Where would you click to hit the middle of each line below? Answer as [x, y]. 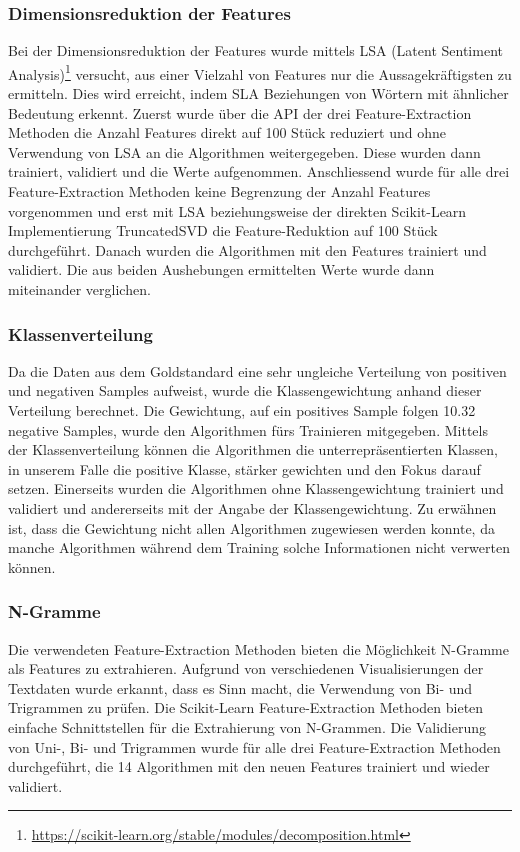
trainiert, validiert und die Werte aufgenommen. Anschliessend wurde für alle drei [259, 171]
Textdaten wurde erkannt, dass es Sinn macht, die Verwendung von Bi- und [240, 687]
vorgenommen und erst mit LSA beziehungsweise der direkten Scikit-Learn [237, 210]
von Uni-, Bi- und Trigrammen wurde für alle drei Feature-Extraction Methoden [254, 746]
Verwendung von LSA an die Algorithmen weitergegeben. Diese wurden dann [244, 151]
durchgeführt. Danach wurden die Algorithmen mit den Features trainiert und [247, 249]
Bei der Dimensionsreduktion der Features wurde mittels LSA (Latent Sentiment [255, 50]
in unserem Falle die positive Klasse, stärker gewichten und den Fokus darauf [244, 468]
